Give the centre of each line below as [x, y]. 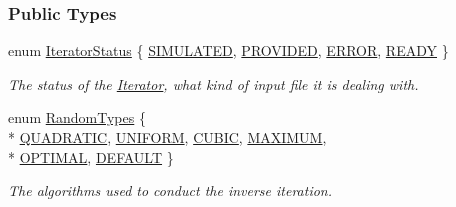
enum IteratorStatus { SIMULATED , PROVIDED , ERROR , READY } [228, 50]
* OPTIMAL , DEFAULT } [91, 156]
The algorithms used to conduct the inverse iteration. [170, 190]
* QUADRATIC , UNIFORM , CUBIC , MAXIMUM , [167, 137]
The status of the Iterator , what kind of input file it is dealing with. [213, 83]
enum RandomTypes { [77, 117]
